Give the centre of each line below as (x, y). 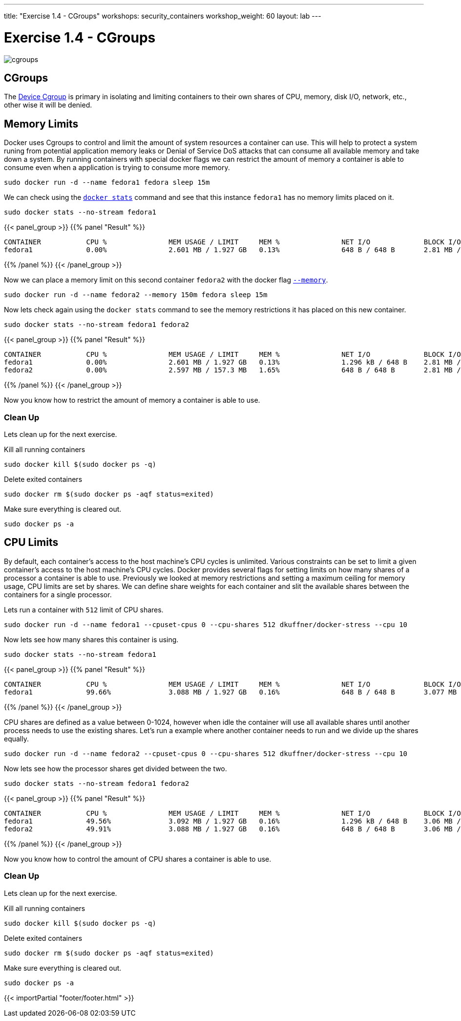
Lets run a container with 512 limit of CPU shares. (84, 609)
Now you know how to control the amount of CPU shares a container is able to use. (138, 859)
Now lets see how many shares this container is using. (91, 639)
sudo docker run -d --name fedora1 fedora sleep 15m (107, 183)
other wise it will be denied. (48, 105)
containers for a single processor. (58, 594)
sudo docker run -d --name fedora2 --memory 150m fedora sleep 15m (136, 295)
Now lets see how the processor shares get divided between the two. (115, 768)
